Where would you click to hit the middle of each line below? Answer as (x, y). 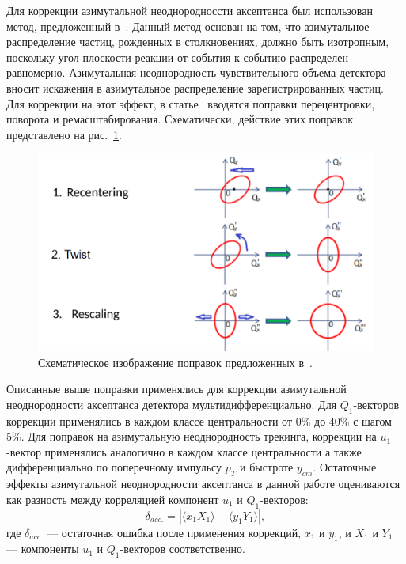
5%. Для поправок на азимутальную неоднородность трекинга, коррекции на (192, 436)
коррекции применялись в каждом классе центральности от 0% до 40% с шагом (199, 420)
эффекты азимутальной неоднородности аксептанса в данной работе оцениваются (203, 484)
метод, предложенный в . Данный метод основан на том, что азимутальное (188, 26)
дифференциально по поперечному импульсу (114, 467)
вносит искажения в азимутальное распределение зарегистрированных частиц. (195, 87)
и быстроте (266, 467)
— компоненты (43, 549)
